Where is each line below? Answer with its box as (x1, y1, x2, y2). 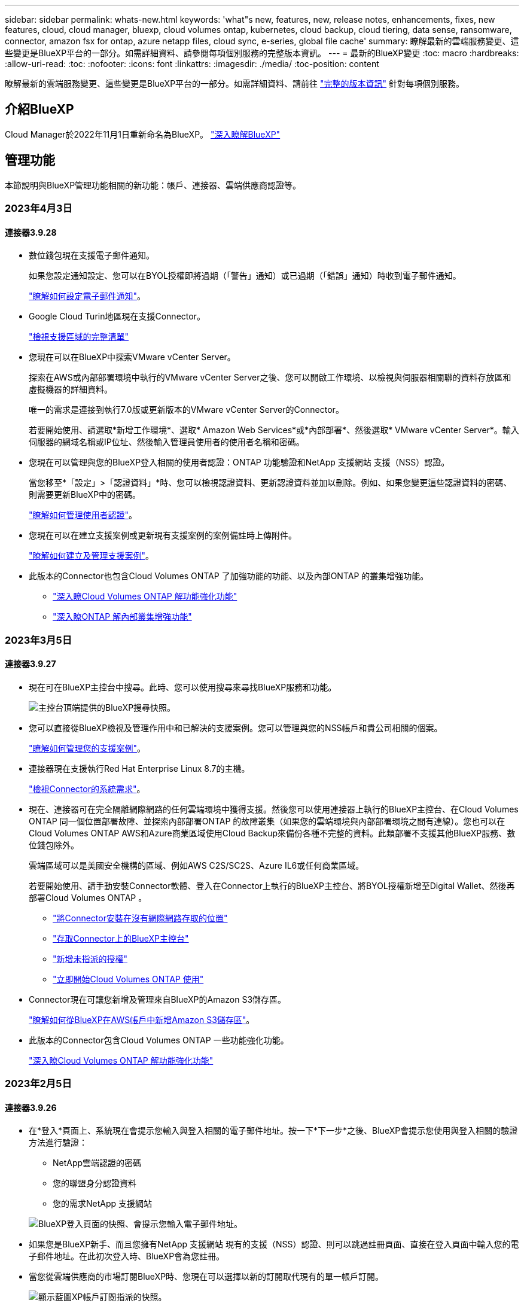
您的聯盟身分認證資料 (53, 1178, 136, 1189)
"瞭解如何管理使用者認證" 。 (29, 510, 138, 520)
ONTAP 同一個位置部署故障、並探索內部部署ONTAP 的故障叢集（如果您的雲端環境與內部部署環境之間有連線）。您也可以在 (29, 815, 505, 826)
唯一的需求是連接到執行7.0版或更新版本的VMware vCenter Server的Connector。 (29, 404, 344, 415)
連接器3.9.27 (5, 659, 56, 669)
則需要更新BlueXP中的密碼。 (29, 489, 141, 500)
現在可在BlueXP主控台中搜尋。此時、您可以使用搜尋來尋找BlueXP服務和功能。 (29, 681, 337, 692)
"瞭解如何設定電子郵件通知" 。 (29, 291, 146, 302)
